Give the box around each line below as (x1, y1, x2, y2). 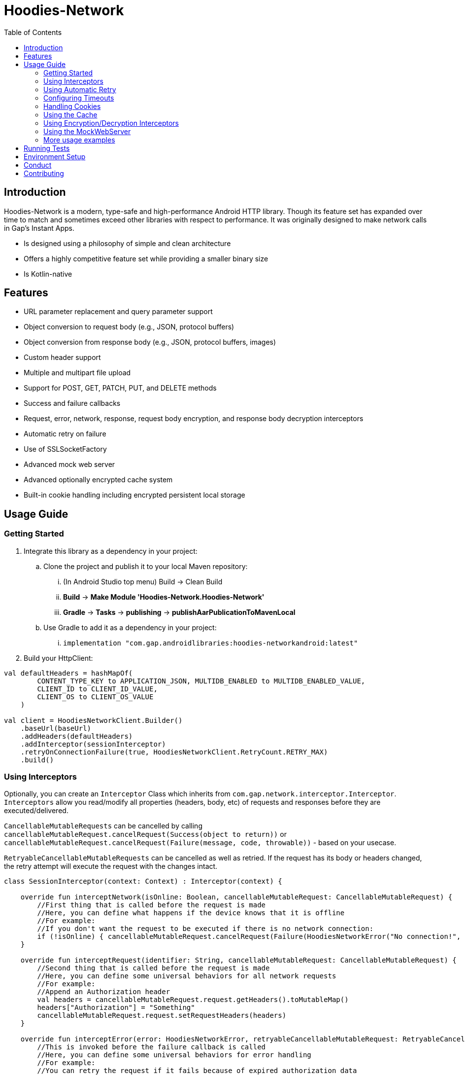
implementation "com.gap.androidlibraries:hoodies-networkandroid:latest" (63, 639, 358, 647)
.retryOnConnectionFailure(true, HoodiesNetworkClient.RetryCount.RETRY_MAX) (20, 748, 328, 756)
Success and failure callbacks (24, 399, 121, 408)
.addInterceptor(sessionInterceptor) (20, 740, 166, 748)
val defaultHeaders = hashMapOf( (4, 669, 133, 677)
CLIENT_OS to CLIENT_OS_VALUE (37, 692, 154, 701)
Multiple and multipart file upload (24, 368, 131, 377)
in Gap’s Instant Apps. (4, 223, 74, 232)
